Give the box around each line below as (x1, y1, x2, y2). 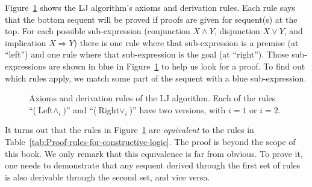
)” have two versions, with (129, 103, 226, 116)
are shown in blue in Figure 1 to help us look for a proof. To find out (48, 59, 305, 72)
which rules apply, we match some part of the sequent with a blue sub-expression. (5, 71, 307, 84)
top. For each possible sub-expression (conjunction (5, 25, 190, 37)
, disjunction (214, 25, 260, 37)
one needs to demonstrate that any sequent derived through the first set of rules (5, 159, 301, 171)
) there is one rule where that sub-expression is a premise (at (73, 36, 299, 49)
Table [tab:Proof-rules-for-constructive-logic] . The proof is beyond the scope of (5, 135, 296, 147)
